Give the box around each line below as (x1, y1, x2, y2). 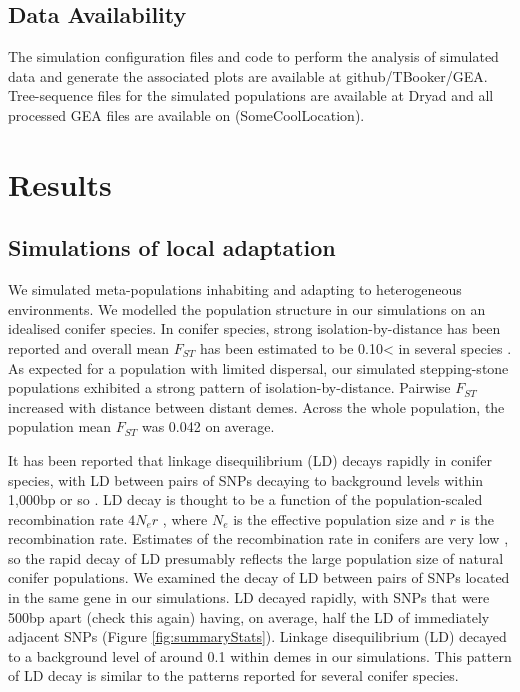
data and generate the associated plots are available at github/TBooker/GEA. (8, 65, 488, 86)
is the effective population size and (233, 508, 445, 529)
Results (8, 163, 112, 204)
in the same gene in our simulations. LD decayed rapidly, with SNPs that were (8, 587, 490, 608)
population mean (8, 416, 112, 437)
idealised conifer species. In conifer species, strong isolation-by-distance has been (8, 318, 501, 339)
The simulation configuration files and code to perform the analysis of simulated (8, 46, 499, 67)
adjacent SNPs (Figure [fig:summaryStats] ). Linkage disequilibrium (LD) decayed (8, 626, 507, 647)
